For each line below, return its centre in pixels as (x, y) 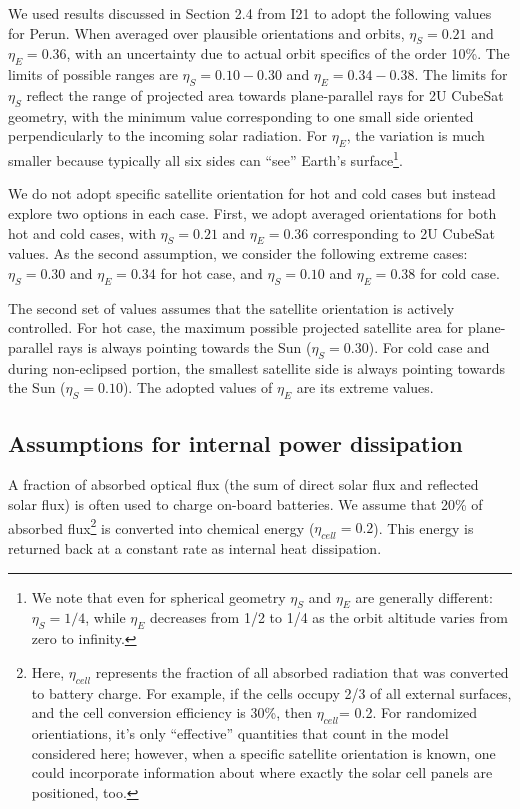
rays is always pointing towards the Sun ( (184, 346)
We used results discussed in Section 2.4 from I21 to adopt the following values (250, 13)
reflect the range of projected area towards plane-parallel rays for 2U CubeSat (265, 94)
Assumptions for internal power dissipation (235, 442)
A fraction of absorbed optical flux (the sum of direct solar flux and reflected (243, 484)
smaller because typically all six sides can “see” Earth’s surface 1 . (205, 158)
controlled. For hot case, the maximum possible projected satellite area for (236, 327)
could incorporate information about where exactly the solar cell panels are (262, 772)
